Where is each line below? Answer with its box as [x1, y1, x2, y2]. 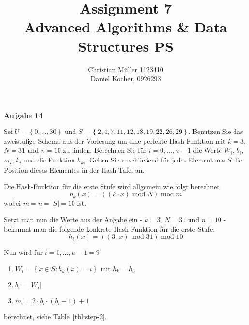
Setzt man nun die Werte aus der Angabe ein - [4, 214, 142, 224]
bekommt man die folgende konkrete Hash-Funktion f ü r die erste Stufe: [4, 223, 215, 234]
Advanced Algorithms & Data [24, 17, 228, 37]
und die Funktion [24, 155, 75, 165]
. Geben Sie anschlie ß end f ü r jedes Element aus [85, 155, 225, 165]
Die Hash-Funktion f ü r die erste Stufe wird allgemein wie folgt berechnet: [4, 181, 221, 191]
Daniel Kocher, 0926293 [90, 74, 161, 84]
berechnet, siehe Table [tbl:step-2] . [4, 311, 107, 322]
